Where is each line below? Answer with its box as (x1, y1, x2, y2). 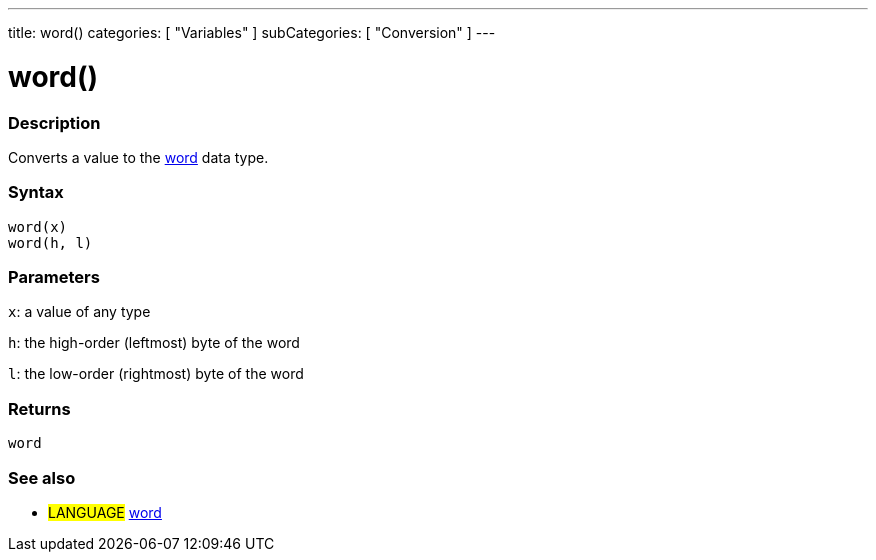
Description (8, 112, 101, 133)
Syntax (8, 182, 64, 203)
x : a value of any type (8, 303, 151, 321)
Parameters (8, 267, 100, 287)
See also (8, 467, 76, 488)
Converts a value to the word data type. (8, 148, 269, 166)
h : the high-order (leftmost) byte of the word (8, 334, 300, 352)
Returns (8, 398, 71, 419)
